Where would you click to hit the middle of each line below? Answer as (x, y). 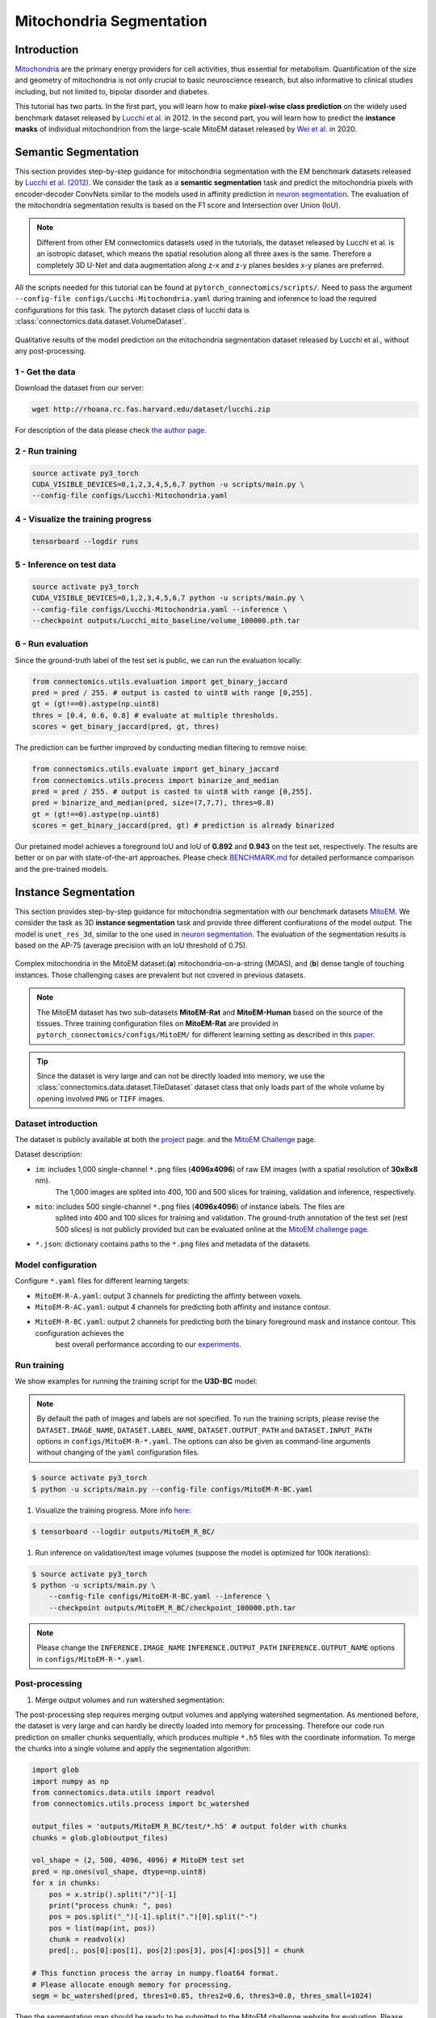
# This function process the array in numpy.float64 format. (155, 1973)
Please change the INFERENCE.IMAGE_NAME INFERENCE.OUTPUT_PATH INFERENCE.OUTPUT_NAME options (216, 1647)
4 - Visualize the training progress (83, 519)
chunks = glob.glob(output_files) (100, 1838)
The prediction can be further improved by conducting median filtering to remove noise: (161, 747)
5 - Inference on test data (65, 564)
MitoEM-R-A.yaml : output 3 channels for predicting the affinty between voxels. (169, 1296)
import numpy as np (70, 1781)
